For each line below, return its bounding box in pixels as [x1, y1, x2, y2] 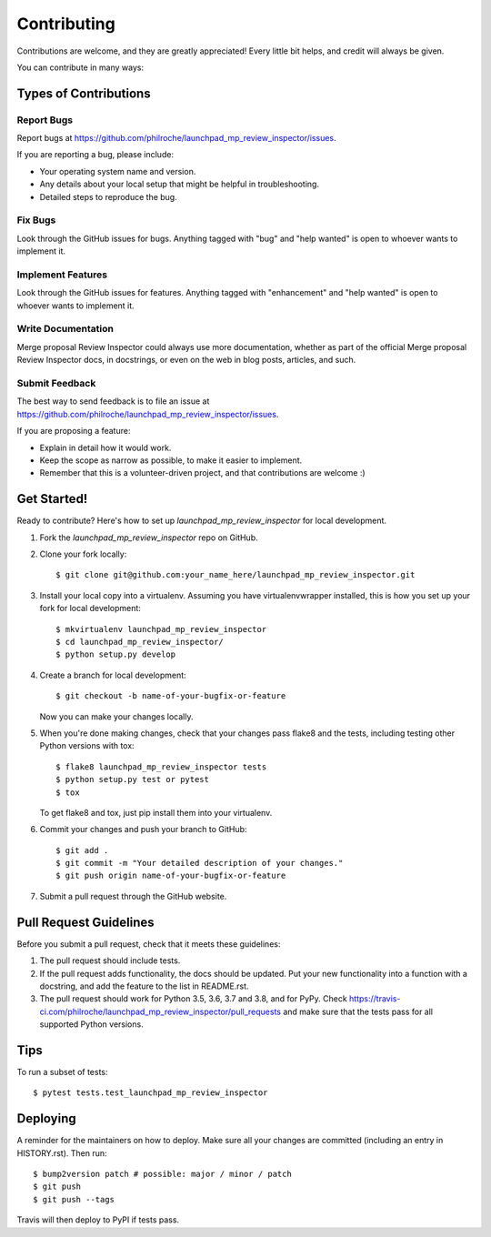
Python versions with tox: [39, 740, 135, 751]
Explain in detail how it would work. [39, 442, 172, 453]
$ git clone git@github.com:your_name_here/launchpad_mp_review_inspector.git [55, 569, 416, 580]
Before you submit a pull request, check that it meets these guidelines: [16, 938, 281, 950]
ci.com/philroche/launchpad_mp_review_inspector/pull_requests [39, 1006, 282, 1017]
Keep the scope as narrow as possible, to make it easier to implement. [39, 455, 303, 466]
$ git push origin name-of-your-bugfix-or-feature [55, 870, 286, 881]
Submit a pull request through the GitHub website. [39, 890, 227, 901]
